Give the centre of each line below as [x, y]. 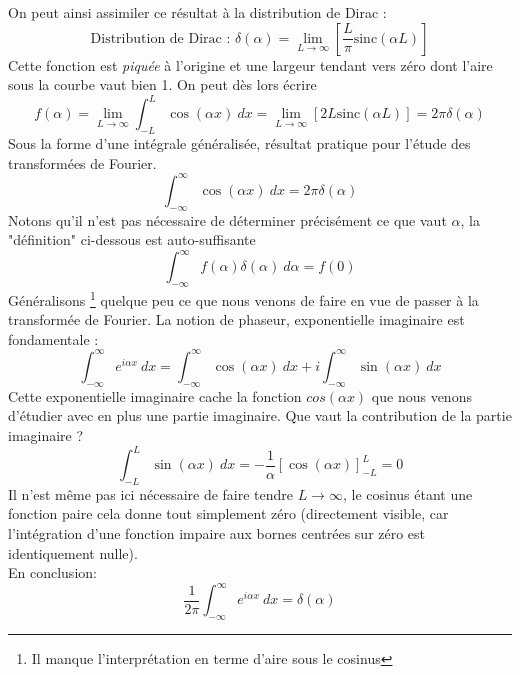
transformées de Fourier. [82, 162]
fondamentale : [53, 338]
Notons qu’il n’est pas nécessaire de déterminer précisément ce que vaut [227, 219]
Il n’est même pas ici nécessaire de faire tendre [151, 493]
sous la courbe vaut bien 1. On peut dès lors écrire [162, 84]
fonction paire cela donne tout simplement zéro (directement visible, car [228, 513]
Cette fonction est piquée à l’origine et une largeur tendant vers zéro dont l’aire [250, 64]
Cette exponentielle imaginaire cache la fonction [155, 395]
